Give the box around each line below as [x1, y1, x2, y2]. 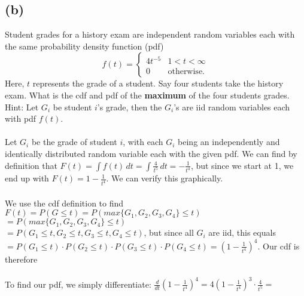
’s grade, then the [97, 100, 162, 113]
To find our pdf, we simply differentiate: [5, 277, 151, 290]
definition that [5, 159, 57, 171]
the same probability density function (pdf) [5, 39, 164, 52]
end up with [5, 172, 49, 184]
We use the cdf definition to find [5, 196, 124, 209]
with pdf [5, 112, 37, 125]
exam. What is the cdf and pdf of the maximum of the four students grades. [5, 88, 290, 101]
